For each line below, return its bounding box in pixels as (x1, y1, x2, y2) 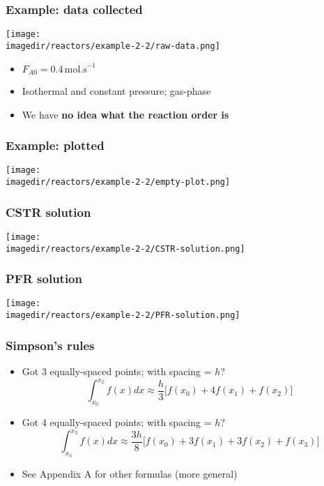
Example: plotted (6, 137, 105, 154)
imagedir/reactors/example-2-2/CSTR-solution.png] (6, 243, 245, 254)
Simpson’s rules (6, 336, 95, 354)
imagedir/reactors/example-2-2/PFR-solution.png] (6, 310, 240, 321)
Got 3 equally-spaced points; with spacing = (22, 363, 212, 378)
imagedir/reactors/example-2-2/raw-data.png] (6, 40, 220, 51)
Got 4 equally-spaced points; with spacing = (22, 415, 212, 430)
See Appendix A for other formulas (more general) (22, 466, 238, 480)
